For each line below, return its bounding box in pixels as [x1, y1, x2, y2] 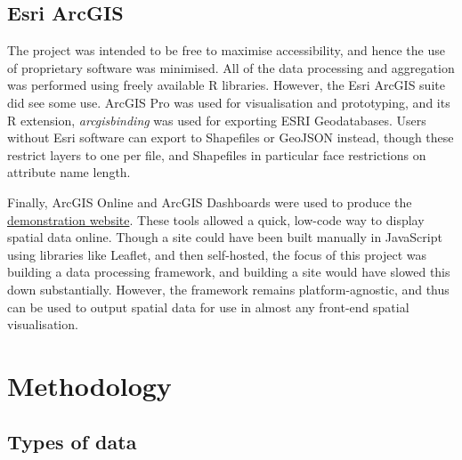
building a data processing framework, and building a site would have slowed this [7, 262, 450, 281]
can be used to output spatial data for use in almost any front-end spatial [7, 297, 409, 316]
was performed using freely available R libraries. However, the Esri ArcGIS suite [7, 76, 445, 94]
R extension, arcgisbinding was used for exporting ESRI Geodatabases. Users [7, 110, 426, 129]
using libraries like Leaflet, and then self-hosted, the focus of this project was [7, 245, 427, 263]
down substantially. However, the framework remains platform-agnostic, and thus [7, 279, 450, 298]
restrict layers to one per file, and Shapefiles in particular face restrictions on [7, 145, 426, 164]
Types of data [7, 428, 137, 456]
